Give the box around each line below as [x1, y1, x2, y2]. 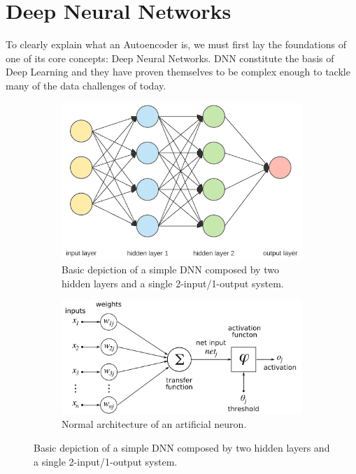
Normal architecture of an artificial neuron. [62, 417, 247, 431]
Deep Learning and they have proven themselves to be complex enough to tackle [6, 64, 350, 79]
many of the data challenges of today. [6, 78, 166, 92]
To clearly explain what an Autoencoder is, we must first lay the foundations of [6, 37, 346, 52]
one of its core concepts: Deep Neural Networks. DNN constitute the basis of [6, 50, 334, 65]
